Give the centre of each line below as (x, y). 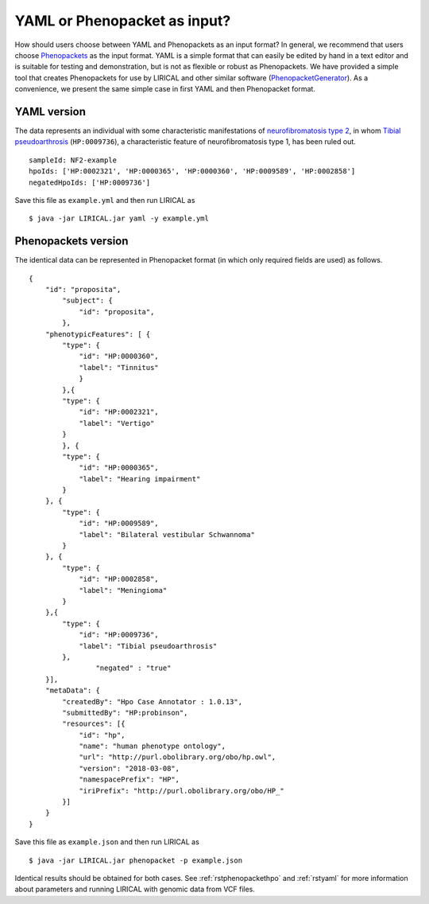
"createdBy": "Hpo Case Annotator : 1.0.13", (152, 701)
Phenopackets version (71, 242)
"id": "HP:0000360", (119, 357)
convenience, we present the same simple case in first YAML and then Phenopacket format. (165, 89)
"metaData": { (73, 691)
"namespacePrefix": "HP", (129, 779)
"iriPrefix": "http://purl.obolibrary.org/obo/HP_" (182, 791)
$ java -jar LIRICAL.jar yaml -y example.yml (119, 218)
